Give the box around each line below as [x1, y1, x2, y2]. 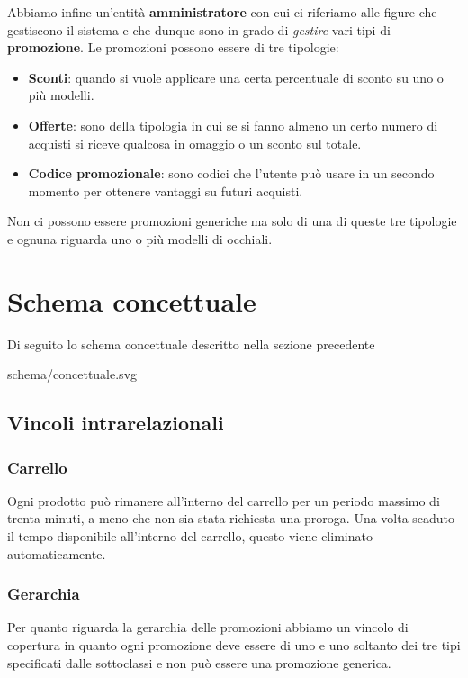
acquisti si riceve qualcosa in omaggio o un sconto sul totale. [28, 133, 362, 152]
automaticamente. [7, 544, 106, 563]
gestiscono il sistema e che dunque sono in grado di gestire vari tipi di [7, 20, 391, 39]
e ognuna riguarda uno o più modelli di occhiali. [7, 229, 273, 248]
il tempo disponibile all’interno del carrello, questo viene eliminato [7, 527, 373, 546]
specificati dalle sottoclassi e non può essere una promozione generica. [7, 653, 391, 672]
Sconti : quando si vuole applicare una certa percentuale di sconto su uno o [28, 68, 444, 86]
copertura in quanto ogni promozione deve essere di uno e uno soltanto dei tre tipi [7, 636, 461, 655]
